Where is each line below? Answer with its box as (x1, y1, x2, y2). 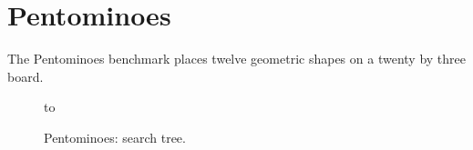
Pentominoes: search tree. (44, 127, 186, 146)
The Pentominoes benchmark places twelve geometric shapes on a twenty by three (7, 49, 466, 68)
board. (7, 66, 44, 85)
